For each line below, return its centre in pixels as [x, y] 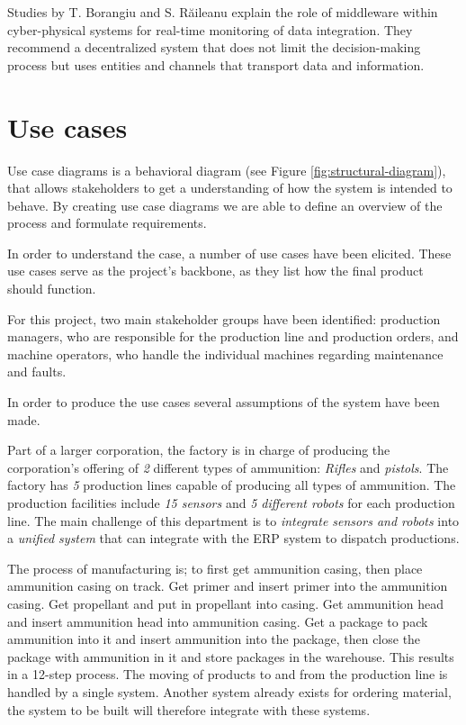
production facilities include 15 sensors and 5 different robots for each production [231, 503]
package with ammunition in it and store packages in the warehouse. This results [231, 656]
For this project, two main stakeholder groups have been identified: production [224, 318]
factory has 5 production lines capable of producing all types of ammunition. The [232, 485]
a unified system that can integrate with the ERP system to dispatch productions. [233, 538]
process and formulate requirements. [107, 223]
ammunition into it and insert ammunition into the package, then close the [214, 639]
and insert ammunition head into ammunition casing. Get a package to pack [218, 621]
